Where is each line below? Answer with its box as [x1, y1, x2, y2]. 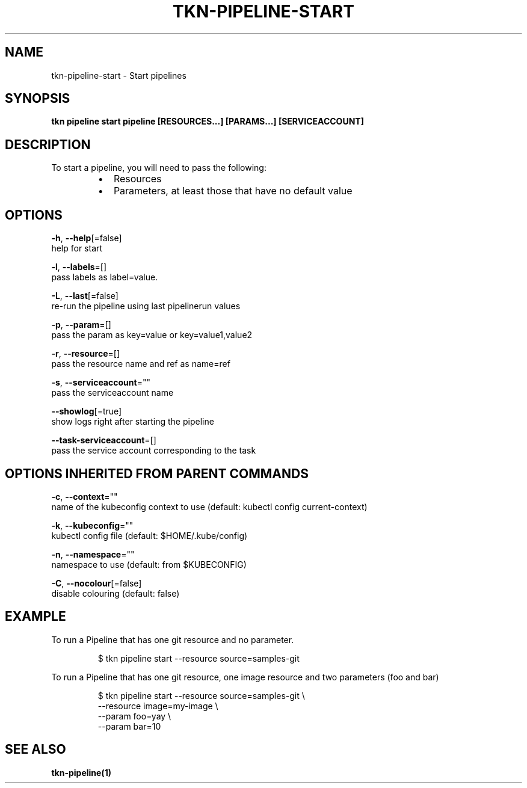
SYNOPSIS [5, 91, 70, 106]
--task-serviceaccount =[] [51, 435, 156, 446]
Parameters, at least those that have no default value [113, 185, 353, 197]
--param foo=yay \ [97, 710, 171, 721]
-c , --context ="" [51, 491, 118, 502]
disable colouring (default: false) [51, 588, 180, 599]
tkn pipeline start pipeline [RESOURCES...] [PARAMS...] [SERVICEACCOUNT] [51, 116, 364, 127]
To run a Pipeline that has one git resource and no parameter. [51, 634, 294, 645]
